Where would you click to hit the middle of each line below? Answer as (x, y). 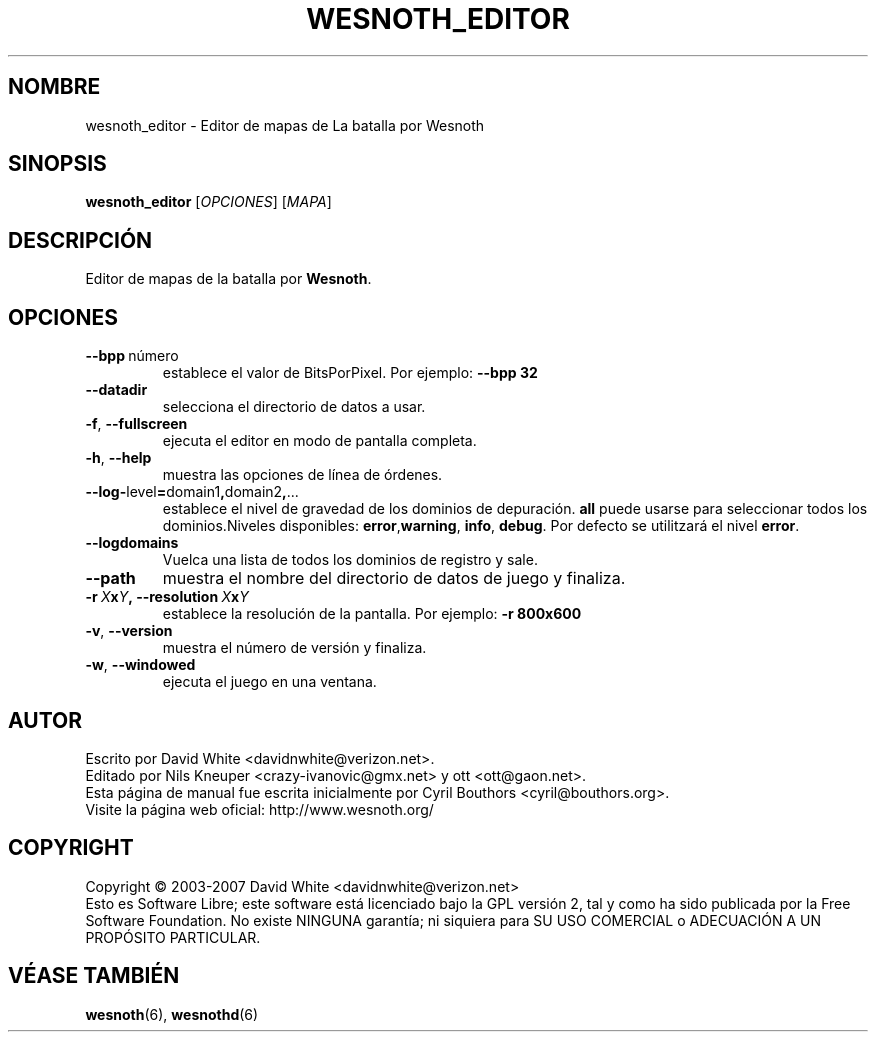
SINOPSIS (57, 164)
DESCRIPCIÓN (80, 240)
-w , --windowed (140, 665)
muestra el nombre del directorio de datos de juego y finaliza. (394, 578)
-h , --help (118, 458)
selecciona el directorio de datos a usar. (294, 407)
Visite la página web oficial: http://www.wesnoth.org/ (259, 809)
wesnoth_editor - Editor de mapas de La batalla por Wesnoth (285, 125)
